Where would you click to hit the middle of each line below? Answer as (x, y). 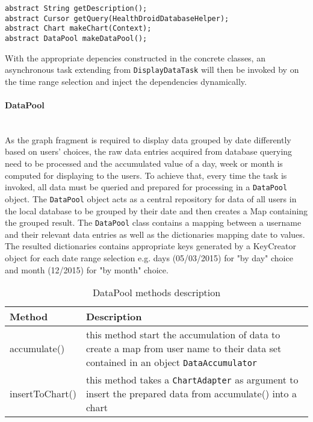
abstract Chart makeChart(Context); (78, 29)
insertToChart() (43, 394)
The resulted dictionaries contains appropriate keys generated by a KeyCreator (150, 246)
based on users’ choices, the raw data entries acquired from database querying (149, 151)
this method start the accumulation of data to (183, 335)
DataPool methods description (156, 293)
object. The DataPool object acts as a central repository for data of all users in (151, 198)
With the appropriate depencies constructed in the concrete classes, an (135, 57)
